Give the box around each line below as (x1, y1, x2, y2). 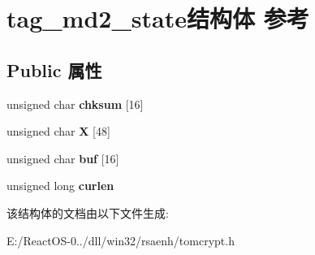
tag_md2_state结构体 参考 (6, 2, 309, 35)
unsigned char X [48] (6, 123, 110, 140)
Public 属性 (6, 57, 102, 82)
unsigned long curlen (6, 177, 114, 194)
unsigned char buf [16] (6, 149, 119, 166)
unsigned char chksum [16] (6, 95, 144, 112)
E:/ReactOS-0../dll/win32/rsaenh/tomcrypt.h (6, 231, 235, 249)
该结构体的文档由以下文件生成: (6, 204, 169, 221)
